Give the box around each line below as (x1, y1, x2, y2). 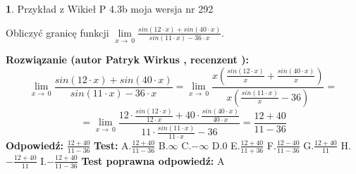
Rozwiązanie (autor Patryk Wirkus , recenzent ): (6, 52, 249, 67)
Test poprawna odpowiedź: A (81, 153, 225, 168)
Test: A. (94, 137, 132, 152)
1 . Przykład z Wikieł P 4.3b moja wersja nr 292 (6, 1, 214, 15)
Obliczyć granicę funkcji (6, 25, 109, 39)
